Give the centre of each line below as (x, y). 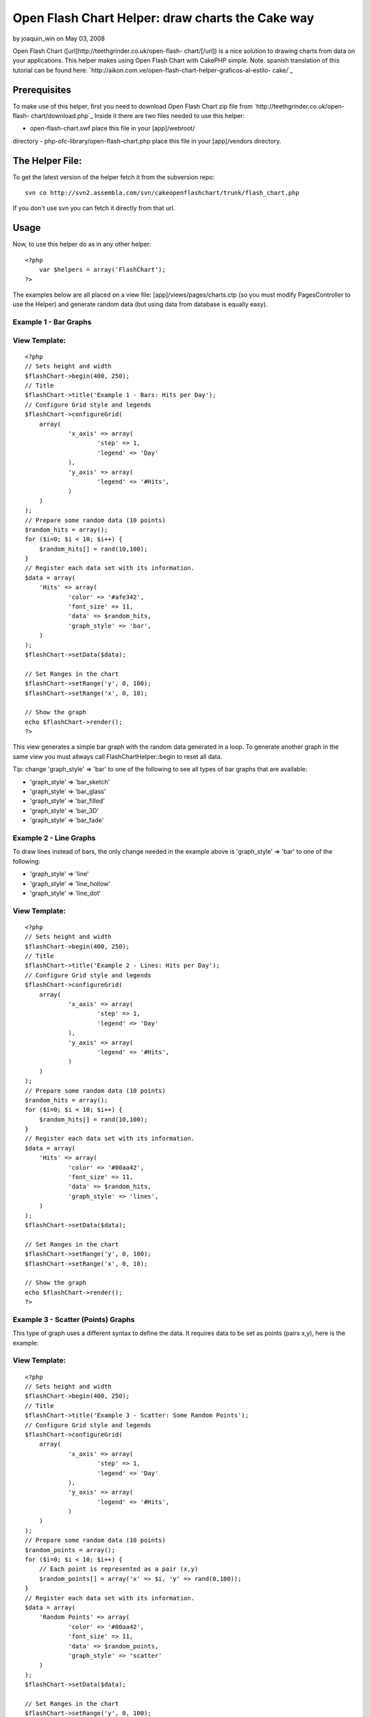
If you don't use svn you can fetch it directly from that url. (94, 208)
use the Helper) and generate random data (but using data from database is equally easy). (140, 304)
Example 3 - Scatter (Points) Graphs (74, 1319)
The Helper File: (47, 160)
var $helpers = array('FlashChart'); (102, 270)
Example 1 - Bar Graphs (52, 322)
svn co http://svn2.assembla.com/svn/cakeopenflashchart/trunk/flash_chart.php (162, 193)
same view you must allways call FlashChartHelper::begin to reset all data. (118, 756)
